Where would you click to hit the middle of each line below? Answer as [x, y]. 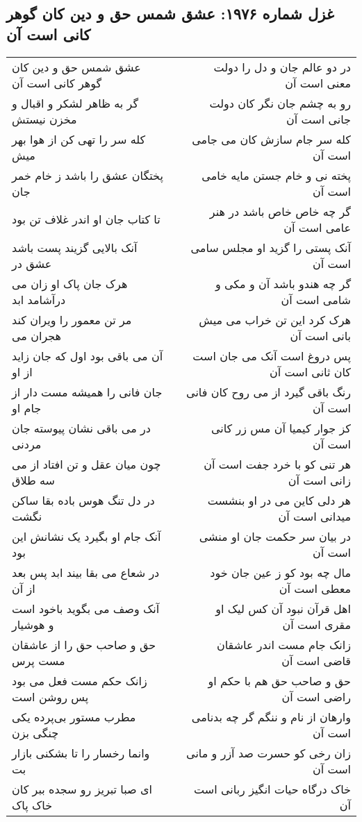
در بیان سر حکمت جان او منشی [275, 536]
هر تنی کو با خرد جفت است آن [277, 464]
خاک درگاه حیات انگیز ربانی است [272, 789]
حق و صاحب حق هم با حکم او [279, 680]
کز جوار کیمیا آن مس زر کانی [281, 428]
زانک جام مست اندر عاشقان [283, 644]
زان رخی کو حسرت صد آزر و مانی [269, 753]
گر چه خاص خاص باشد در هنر [280, 211]
